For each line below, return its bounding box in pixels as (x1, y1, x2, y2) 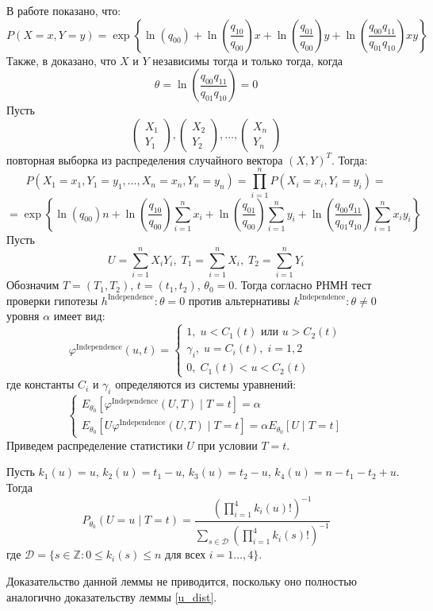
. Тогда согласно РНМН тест (234, 276, 372, 293)
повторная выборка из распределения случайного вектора (6, 151, 283, 168)
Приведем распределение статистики (6, 436, 183, 453)
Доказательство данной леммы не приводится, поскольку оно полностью (6, 573, 358, 589)
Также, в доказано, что (6, 52, 117, 68)
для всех (165, 550, 206, 562)
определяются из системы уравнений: (115, 376, 297, 393)
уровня (6, 307, 40, 324)
